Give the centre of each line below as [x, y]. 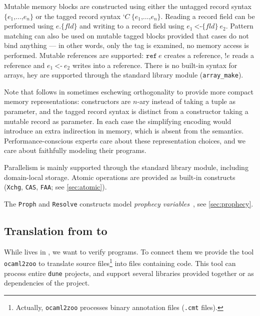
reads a [243, 55]
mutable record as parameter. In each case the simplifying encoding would [118, 121]
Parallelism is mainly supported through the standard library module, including [126, 167]
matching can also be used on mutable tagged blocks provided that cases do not [126, 35]
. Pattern [239, 26]
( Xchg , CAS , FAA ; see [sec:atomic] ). [55, 187]
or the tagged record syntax [78, 16]
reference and [24, 65]
